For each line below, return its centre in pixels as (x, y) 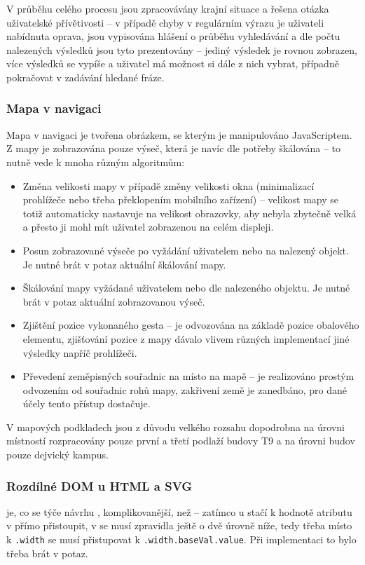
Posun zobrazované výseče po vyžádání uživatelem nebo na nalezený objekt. (186, 250)
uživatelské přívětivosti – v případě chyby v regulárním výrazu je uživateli (165, 22)
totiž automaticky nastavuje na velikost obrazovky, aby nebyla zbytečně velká (190, 213)
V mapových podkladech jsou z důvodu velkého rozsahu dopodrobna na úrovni (175, 427)
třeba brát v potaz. (47, 553)
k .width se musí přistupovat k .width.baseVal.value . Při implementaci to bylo (181, 539)
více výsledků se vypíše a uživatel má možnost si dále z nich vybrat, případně (173, 63)
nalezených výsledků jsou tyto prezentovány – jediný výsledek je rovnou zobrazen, (182, 49)
